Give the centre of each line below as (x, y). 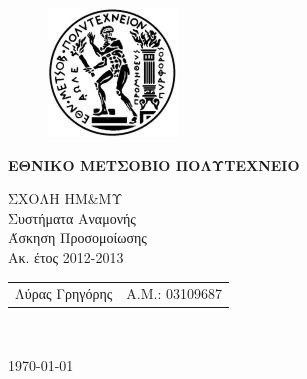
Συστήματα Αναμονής (72, 217)
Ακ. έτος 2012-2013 (66, 256)
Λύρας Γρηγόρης (64, 293)
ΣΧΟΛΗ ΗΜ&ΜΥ (65, 198)
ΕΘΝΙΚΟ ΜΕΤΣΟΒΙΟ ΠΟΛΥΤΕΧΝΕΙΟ (154, 164)
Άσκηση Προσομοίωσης (77, 237)
